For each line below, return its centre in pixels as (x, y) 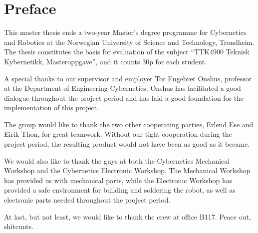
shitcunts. (19, 226)
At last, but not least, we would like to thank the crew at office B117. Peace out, (128, 216)
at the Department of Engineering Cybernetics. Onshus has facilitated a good (123, 88)
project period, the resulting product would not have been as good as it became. (127, 144)
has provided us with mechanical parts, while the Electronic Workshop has (118, 180)
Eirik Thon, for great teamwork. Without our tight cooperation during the (118, 134)
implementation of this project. (51, 108)
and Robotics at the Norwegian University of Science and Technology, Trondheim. (129, 42)
